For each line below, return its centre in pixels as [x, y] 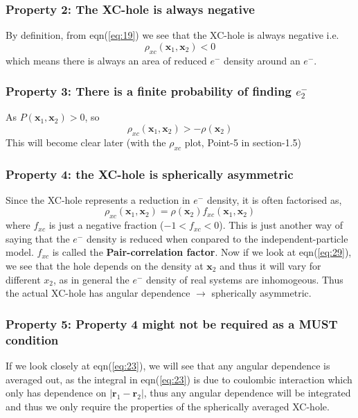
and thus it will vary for [270, 265]
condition [32, 339]
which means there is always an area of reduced [106, 60]
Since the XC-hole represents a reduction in [98, 199]
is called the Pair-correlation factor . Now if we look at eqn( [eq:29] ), [202, 252]
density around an [262, 60]
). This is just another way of [281, 225]
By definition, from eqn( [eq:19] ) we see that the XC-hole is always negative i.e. [172, 35]
